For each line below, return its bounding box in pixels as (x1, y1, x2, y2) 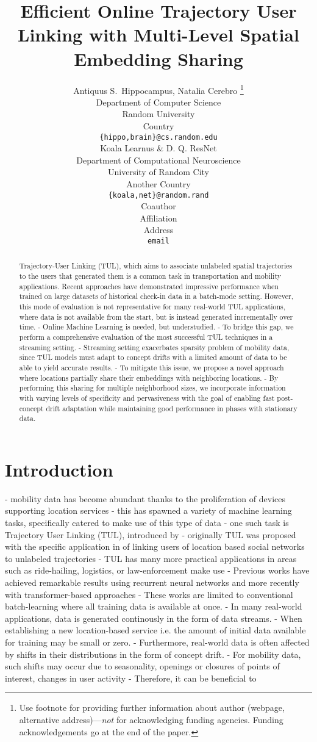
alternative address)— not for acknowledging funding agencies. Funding (19, 713, 283, 726)
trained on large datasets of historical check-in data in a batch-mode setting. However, (19, 291, 294, 301)
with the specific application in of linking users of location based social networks (5, 540, 305, 553)
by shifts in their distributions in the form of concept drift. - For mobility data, (5, 647, 301, 660)
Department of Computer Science (96, 95, 221, 108)
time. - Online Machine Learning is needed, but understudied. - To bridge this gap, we (19, 322, 294, 332)
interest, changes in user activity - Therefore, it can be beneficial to (5, 671, 257, 684)
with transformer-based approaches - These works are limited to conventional (5, 588, 293, 600)
